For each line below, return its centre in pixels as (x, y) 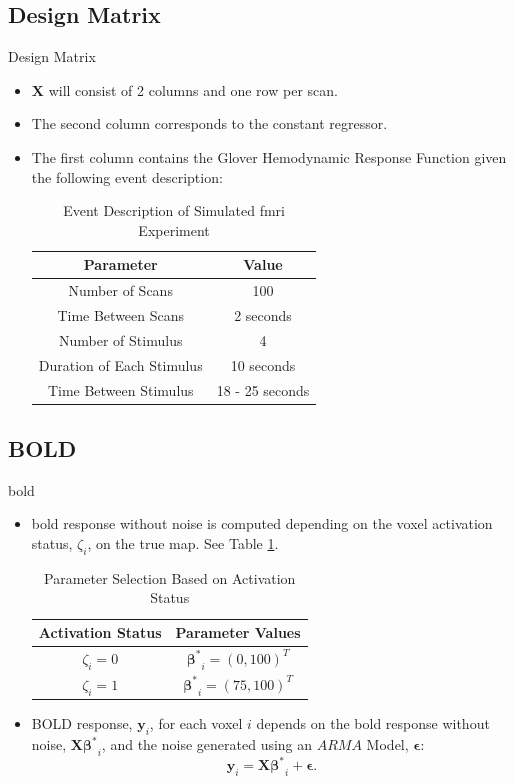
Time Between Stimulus (120, 389)
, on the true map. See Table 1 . (183, 543)
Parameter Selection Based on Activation (170, 577)
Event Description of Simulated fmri (174, 210)
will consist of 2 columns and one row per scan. (193, 89)
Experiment (174, 229)
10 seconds (263, 364)
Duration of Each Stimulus (120, 364)
